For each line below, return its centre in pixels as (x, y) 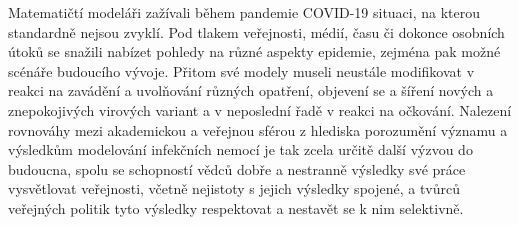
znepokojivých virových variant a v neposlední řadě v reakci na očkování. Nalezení (260, 109)
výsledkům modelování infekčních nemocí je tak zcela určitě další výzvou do (240, 149)
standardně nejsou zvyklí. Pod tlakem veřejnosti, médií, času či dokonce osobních (256, 31)
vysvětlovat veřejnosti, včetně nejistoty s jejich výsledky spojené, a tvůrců (234, 188)
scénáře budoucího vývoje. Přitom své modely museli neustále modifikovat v (241, 70)
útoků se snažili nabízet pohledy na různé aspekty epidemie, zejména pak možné (254, 51)
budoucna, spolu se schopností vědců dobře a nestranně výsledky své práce (237, 168)
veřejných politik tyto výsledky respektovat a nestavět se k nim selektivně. (236, 207)
